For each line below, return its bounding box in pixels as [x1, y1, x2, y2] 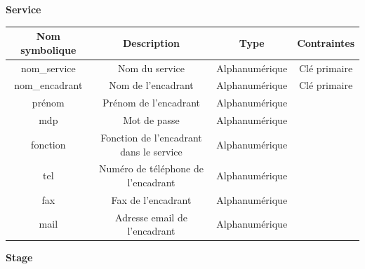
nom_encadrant [14, 78, 83, 92]
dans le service [120, 144, 182, 158]
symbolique [20, 42, 77, 57]
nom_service [20, 60, 76, 75]
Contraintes [297, 35, 354, 50]
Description [122, 35, 180, 50]
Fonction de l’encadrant [100, 130, 202, 144]
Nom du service [117, 60, 185, 75]
